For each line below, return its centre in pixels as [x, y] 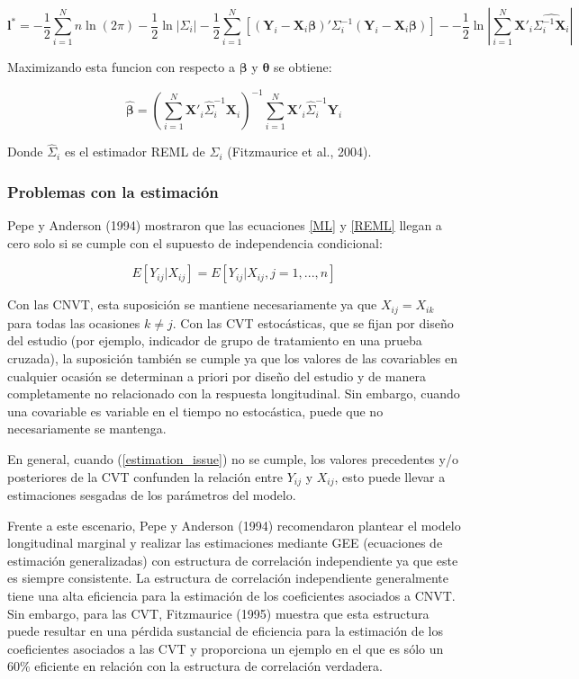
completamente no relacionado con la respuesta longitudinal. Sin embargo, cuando [234, 393]
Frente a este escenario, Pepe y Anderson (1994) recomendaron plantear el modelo [234, 525]
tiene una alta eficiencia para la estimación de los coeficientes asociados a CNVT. [231, 595]
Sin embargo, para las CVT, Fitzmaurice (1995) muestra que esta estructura [218, 613]
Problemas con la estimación [113, 191]
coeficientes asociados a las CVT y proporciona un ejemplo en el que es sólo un [226, 648]
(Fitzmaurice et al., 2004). [299, 152]
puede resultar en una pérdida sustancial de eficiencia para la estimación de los [225, 631]
